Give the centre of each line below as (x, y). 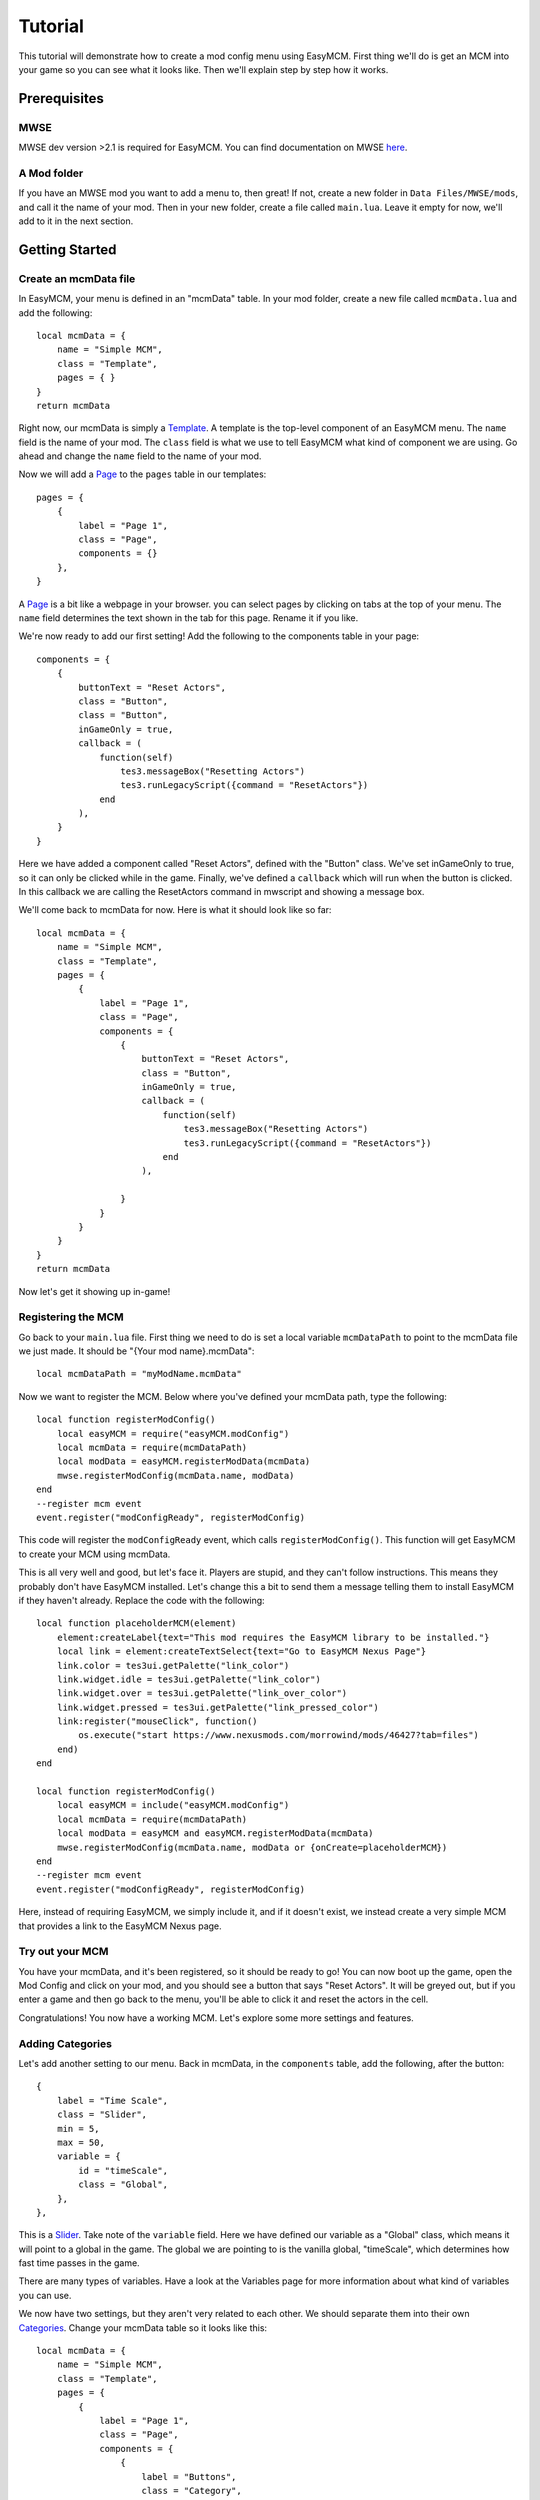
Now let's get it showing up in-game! (94, 1291)
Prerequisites (61, 98)
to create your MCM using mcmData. (94, 1554)
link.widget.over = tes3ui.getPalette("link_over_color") (202, 1693)
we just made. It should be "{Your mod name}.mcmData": (136, 1351)
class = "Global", (123, 2184)
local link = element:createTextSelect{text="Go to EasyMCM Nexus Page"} (241, 1651)
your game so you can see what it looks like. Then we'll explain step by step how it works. (203, 69)
